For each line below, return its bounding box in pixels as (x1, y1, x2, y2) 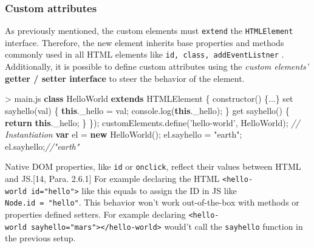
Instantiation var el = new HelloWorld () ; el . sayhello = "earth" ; (5, 128, 242, 141)
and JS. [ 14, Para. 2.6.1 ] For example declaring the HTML (5, 172, 220, 184)
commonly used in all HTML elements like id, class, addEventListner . (5, 48, 284, 61)
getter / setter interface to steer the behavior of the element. (5, 72, 245, 84)
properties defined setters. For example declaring (5, 207, 186, 220)
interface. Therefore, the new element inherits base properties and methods (5, 36, 284, 49)
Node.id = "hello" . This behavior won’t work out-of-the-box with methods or (5, 196, 299, 209)
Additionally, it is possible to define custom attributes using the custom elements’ (5, 60, 309, 73)
